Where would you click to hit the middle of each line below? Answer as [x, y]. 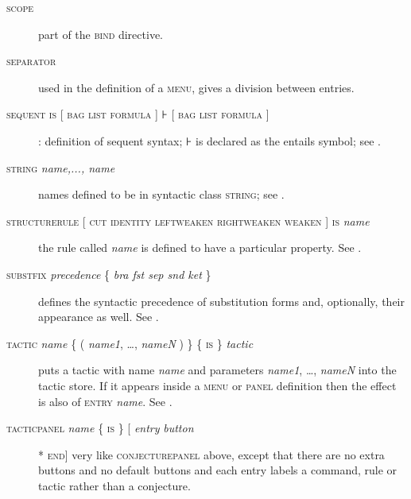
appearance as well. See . [99, 317]
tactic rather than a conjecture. [114, 485]
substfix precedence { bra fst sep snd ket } [109, 274]
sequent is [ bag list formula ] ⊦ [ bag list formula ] [138, 114]
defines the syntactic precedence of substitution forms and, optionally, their [221, 301]
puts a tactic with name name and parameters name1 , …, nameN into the [217, 370]
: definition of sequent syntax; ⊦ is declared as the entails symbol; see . [209, 140]
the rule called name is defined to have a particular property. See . [200, 248]
